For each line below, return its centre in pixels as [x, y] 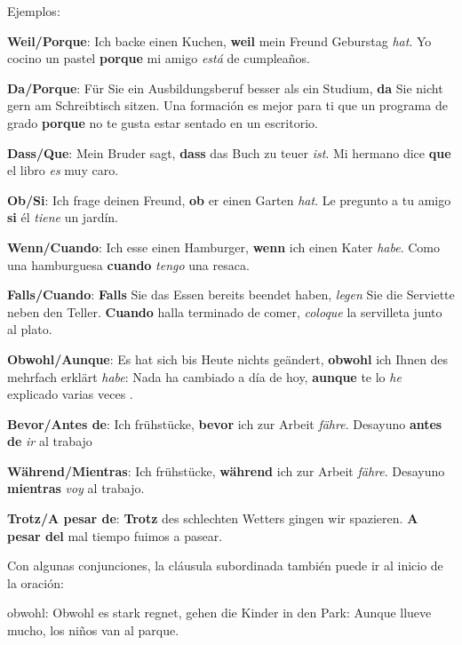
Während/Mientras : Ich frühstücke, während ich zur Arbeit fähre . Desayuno [226, 470]
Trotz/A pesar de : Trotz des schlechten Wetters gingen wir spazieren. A [213, 518]
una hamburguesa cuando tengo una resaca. [128, 264]
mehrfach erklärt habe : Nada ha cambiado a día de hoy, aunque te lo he [204, 376]
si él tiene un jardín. [63, 217]
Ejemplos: [34, 11]
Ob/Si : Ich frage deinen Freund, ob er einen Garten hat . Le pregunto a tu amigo [229, 199]
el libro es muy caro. [63, 170]
